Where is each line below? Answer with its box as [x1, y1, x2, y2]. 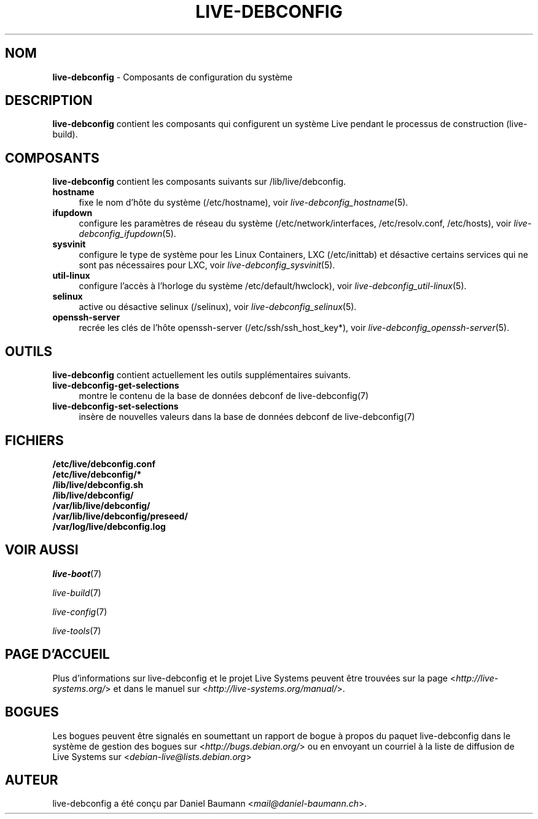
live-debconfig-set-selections [52, 401, 179, 412]
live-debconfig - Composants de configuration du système [52, 71, 293, 82]
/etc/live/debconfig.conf [52, 458, 155, 469]
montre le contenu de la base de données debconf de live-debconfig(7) [79, 390, 369, 402]
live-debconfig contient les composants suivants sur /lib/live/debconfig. [52, 176, 346, 187]
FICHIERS [5, 432, 64, 448]
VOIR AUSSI [5, 542, 79, 558]
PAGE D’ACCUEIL [5, 646, 110, 662]
